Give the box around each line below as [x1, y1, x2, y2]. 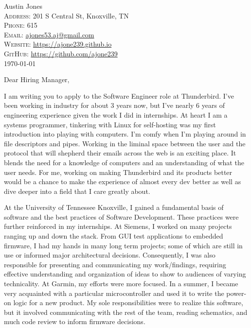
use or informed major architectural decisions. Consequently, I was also [4, 250, 215, 260]
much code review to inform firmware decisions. [4, 316, 145, 327]
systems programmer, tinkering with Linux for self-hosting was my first [4, 119, 216, 129]
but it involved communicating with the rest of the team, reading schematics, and [4, 307, 248, 317]
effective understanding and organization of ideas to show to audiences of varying [4, 269, 246, 279]
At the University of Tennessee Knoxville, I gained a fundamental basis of [4, 202, 224, 212]
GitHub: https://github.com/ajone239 [4, 48, 118, 58]
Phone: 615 [4, 20, 37, 30]
